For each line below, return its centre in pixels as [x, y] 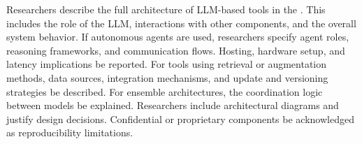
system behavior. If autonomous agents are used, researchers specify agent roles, [178, 37]
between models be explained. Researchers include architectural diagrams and [173, 105]
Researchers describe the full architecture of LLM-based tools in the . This [166, 9]
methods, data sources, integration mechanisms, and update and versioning [167, 77]
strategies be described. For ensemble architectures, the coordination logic [165, 91]
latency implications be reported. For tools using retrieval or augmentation [167, 64]
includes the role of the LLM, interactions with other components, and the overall [181, 23]
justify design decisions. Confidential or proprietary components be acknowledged [180, 118]
